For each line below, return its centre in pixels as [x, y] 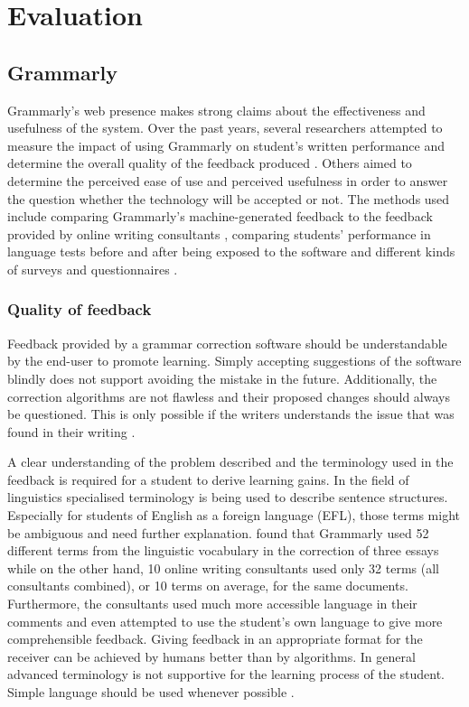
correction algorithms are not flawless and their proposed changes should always [229, 396]
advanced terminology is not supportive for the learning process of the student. [226, 674]
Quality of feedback [80, 309]
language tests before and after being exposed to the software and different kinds [231, 251]
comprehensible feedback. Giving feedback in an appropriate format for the [215, 639]
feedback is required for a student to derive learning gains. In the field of [208, 479]
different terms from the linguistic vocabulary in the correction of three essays [223, 550]
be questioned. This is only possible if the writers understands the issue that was [231, 414]
